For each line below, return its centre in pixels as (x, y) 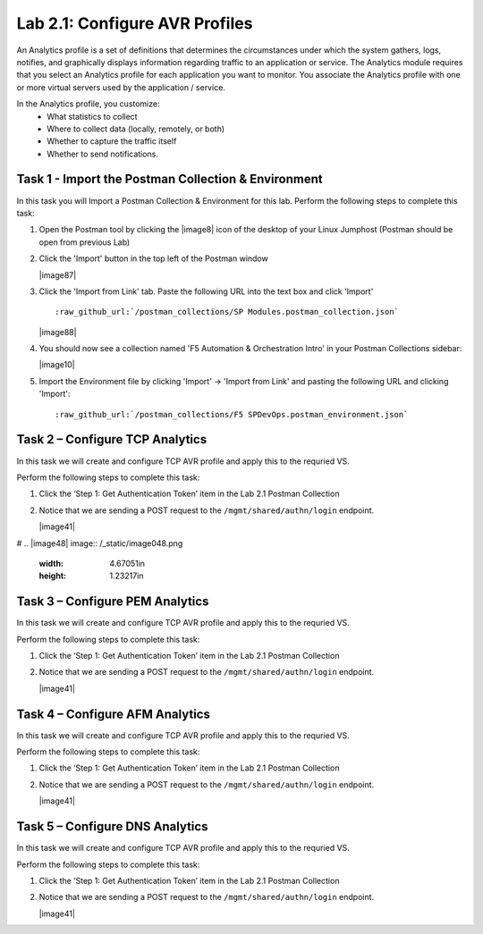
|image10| (57, 365)
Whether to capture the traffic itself (112, 141)
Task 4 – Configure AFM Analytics (113, 714)
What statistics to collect (92, 116)
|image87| (58, 275)
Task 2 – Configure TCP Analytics (112, 439)
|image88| (58, 332)
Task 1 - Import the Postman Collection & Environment (169, 179)
